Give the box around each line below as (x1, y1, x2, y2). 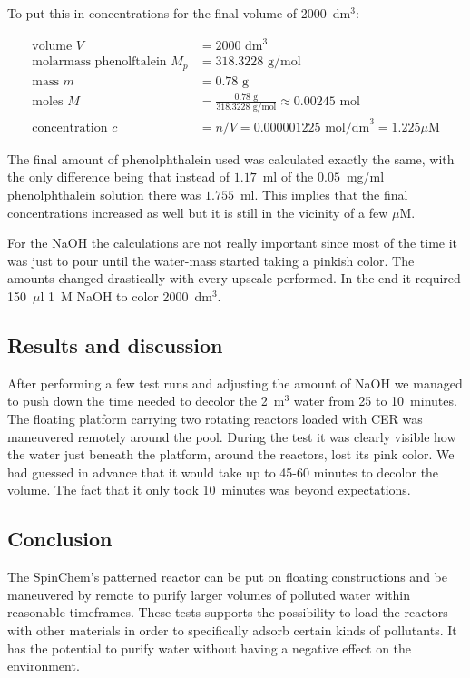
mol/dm (325, 121, 370, 134)
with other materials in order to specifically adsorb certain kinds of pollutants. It (7, 620, 457, 639)
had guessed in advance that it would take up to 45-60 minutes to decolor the (7, 462, 439, 481)
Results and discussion (7, 330, 223, 359)
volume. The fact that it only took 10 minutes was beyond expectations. (7, 480, 411, 499)
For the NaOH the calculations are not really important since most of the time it (7, 233, 458, 252)
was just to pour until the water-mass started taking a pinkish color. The (7, 251, 415, 270)
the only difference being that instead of (7, 167, 230, 186)
